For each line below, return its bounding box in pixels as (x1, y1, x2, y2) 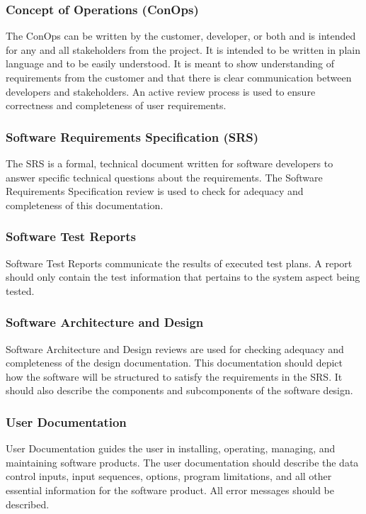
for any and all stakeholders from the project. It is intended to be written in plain (6, 42, 360, 57)
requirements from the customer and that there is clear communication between (6, 70, 352, 84)
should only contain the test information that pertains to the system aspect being (6, 269, 360, 284)
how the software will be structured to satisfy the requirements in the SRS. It (6, 369, 343, 384)
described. (6, 496, 50, 511)
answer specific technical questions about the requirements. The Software (6, 169, 323, 184)
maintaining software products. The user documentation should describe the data (6, 454, 359, 469)
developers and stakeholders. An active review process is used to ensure (6, 84, 316, 99)
